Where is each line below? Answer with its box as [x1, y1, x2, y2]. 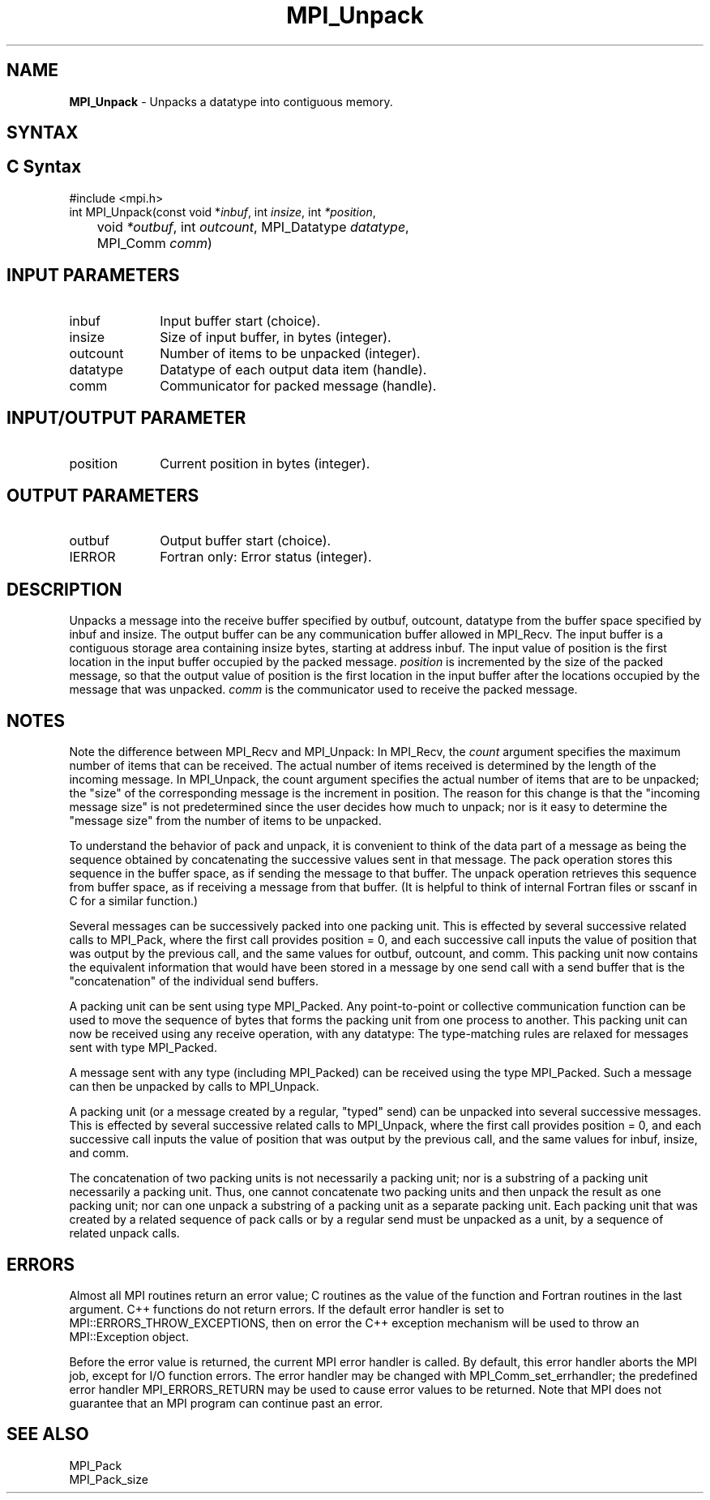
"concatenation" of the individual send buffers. [69, 974, 319, 989]
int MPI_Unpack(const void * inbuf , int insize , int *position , [69, 204, 376, 219]
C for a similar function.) [69, 894, 199, 908]
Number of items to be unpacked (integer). [160, 344, 421, 361]
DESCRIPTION [6, 579, 122, 600]
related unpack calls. [69, 1226, 180, 1241]
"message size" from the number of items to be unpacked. [69, 814, 382, 828]
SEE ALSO [6, 1424, 89, 1445]
